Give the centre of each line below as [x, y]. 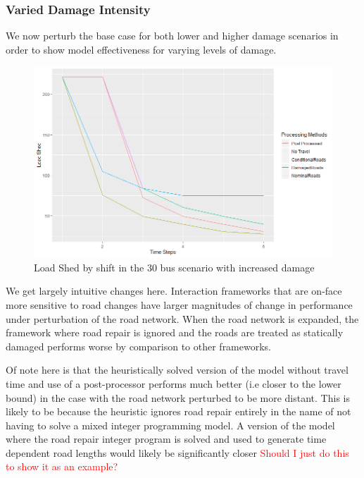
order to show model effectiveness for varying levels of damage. [141, 49]
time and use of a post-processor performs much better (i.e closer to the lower [174, 383]
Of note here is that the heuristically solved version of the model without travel [177, 370]
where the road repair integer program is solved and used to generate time [166, 439]
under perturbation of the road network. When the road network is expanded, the [182, 318]
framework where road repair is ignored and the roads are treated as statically [175, 332]
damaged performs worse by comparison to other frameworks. [139, 346]
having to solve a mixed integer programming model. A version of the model [170, 425]
